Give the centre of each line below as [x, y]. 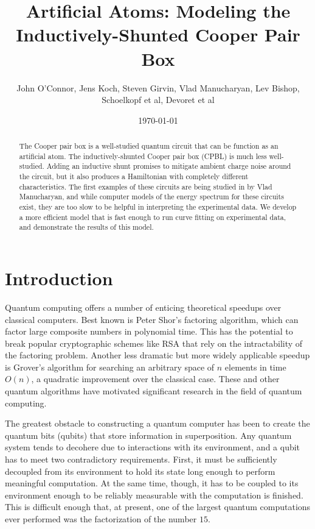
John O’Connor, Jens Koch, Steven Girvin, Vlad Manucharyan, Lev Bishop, [158, 87]
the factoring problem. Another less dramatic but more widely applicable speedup [157, 355]
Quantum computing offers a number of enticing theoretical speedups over [143, 307]
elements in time [255, 367]
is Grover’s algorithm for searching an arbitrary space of [110, 367]
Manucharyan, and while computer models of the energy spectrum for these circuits [151, 197]
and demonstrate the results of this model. [86, 227]
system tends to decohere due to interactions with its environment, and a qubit [153, 447]
